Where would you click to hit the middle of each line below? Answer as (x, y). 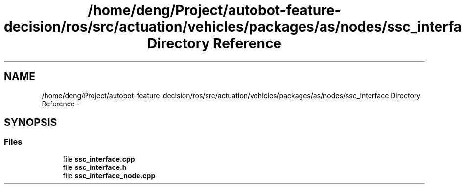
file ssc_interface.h (95, 167)
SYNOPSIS (31, 123)
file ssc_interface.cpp (99, 159)
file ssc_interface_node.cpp (109, 175)
